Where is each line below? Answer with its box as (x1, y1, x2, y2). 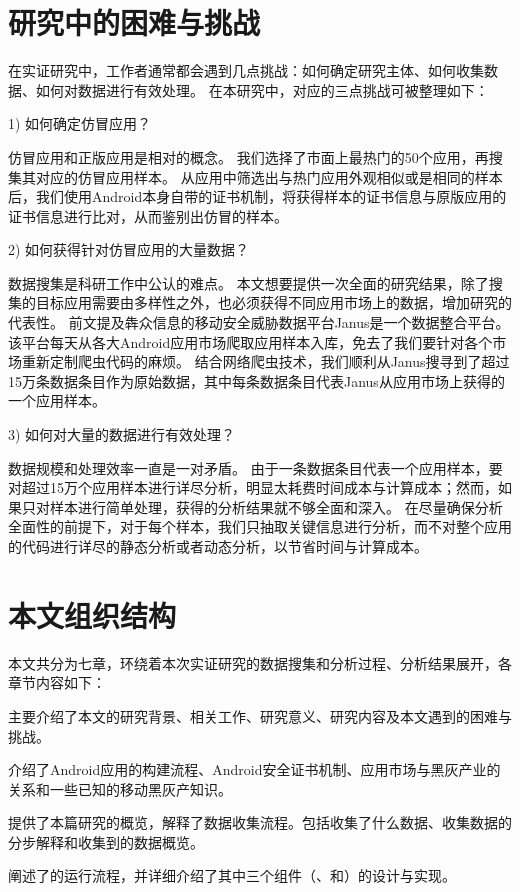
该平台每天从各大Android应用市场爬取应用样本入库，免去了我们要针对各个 (8, 331, 493, 352)
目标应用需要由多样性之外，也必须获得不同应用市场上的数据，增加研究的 (35, 292, 512, 313)
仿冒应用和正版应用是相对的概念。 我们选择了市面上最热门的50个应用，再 (8, 146, 489, 167)
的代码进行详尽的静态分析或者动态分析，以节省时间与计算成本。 (8, 536, 428, 556)
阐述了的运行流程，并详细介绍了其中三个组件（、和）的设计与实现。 (8, 865, 456, 886)
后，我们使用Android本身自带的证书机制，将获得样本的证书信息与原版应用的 (8, 186, 507, 207)
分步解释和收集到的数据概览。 (8, 831, 204, 852)
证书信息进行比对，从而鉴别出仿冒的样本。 (8, 205, 288, 226)
